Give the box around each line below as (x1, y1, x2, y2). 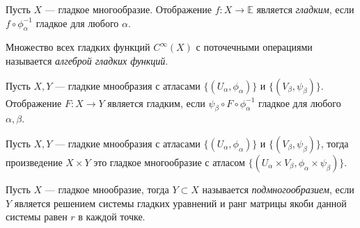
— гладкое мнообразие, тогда (45, 181, 169, 196)
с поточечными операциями (196, 40, 313, 54)
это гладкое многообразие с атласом (93, 154, 245, 169)
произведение (6, 154, 63, 169)
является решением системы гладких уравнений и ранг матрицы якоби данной (14, 195, 347, 210)
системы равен (6, 209, 68, 224)
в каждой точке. (78, 209, 146, 224)
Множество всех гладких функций (6, 40, 150, 54)
